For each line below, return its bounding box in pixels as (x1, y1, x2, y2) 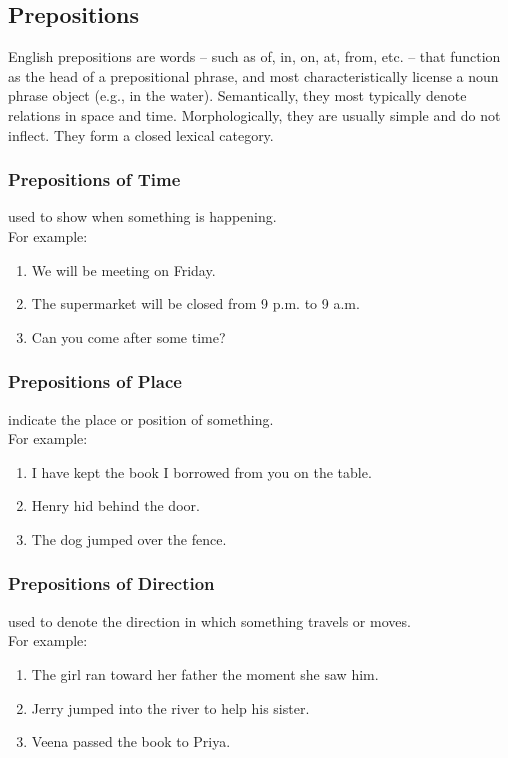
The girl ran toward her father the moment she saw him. (31, 663, 379, 684)
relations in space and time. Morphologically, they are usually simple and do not (8, 104, 501, 125)
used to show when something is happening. (8, 206, 277, 227)
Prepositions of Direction (8, 571, 215, 596)
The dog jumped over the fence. (31, 528, 227, 549)
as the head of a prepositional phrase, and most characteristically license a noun (8, 65, 499, 86)
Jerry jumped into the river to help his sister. (31, 697, 310, 718)
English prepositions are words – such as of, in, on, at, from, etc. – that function (8, 46, 501, 67)
